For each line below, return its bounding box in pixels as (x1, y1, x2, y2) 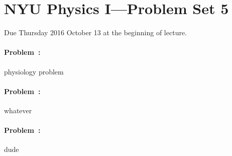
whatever (4, 105, 32, 115)
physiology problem (4, 66, 64, 76)
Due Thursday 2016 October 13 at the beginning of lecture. (4, 27, 187, 38)
